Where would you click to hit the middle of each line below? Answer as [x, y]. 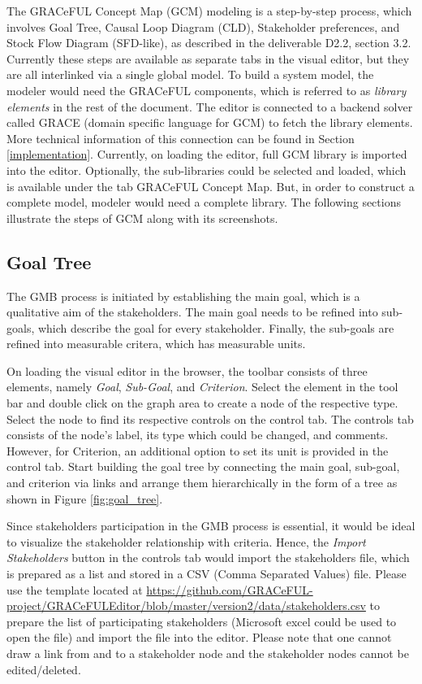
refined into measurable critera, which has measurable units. [156, 344]
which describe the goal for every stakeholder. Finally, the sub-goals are [216, 327]
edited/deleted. [44, 669]
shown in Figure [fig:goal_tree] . [85, 498]
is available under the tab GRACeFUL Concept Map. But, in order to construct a [211, 186]
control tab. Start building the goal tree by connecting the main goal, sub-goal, [203, 466]
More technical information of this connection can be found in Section [181, 138]
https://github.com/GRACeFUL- [230, 589]
